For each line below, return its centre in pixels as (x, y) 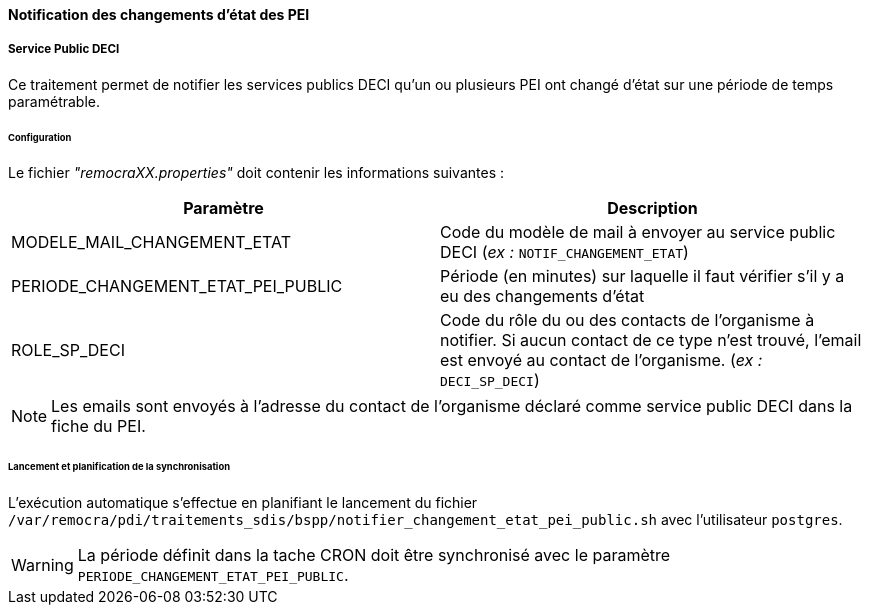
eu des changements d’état (542, 296)
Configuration (40, 137)
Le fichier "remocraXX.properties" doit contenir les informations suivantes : (256, 173)
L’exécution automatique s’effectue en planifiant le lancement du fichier (243, 503)
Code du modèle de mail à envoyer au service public (638, 232)
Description (652, 208)
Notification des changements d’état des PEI (159, 14)
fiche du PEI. (98, 426)
